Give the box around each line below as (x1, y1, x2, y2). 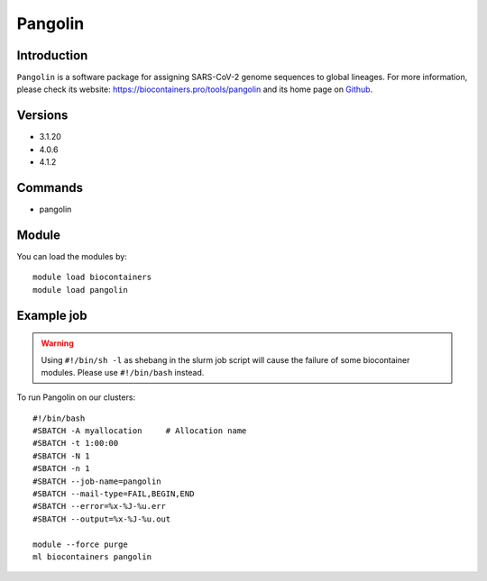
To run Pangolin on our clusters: (16, 392, 135, 403)
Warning (41, 338, 74, 349)
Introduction (16, 48, 88, 63)
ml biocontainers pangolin (32, 552, 152, 562)
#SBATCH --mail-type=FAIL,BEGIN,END (32, 489, 195, 499)
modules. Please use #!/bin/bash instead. (41, 367, 205, 377)
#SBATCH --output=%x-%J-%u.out (32, 513, 171, 524)
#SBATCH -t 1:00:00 (32, 438, 119, 449)
